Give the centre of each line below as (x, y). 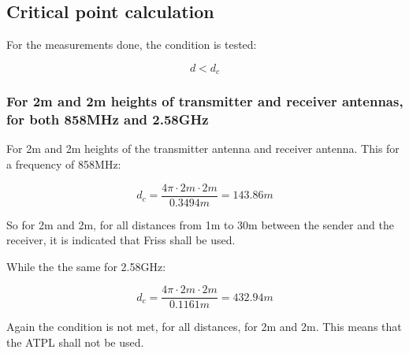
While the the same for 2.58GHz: (86, 266)
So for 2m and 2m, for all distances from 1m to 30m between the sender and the (200, 224)
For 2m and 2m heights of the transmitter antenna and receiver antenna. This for (203, 149)
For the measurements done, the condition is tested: (132, 45)
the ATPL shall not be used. (75, 342)
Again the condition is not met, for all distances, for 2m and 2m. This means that (204, 327)
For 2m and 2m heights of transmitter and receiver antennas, (205, 101)
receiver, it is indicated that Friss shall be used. (121, 240)
